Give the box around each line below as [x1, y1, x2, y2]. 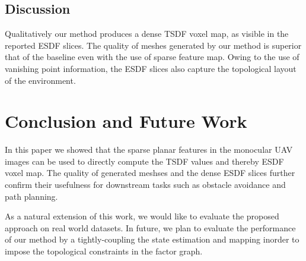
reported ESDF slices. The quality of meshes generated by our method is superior [5, 39, 302, 51]
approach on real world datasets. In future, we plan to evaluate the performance [5, 221, 296, 234]
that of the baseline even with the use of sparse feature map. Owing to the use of [5, 51, 299, 63]
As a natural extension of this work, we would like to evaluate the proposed [5, 210, 279, 222]
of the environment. [5, 74, 76, 86]
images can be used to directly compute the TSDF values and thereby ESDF [5, 155, 284, 167]
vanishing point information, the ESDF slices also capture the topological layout [5, 62, 297, 74]
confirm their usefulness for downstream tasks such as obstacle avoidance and [5, 178, 286, 191]
